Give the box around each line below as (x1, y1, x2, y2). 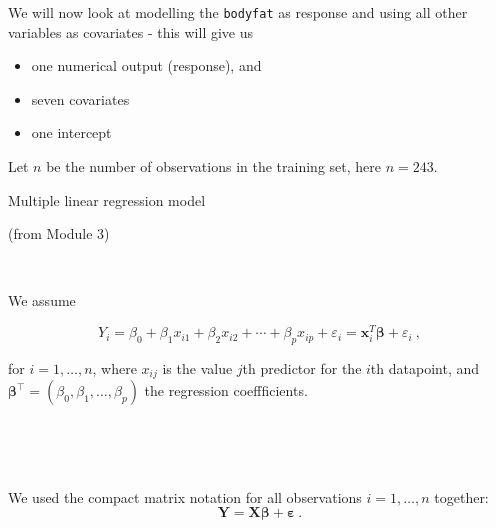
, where (92, 357, 137, 378)
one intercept (31, 122, 112, 143)
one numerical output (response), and (31, 55, 262, 76)
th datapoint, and (370, 357, 480, 378)
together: (434, 486, 489, 507)
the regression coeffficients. (144, 380, 308, 401)
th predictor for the (242, 357, 362, 378)
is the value (162, 357, 233, 378)
